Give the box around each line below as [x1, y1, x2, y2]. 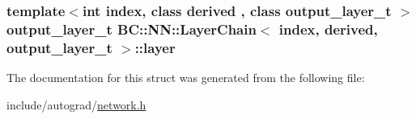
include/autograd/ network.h [6, 96, 146, 113]
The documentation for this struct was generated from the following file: [6, 69, 365, 86]
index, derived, [278, 18, 378, 39]
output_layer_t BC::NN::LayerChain [6, 18, 257, 39]
